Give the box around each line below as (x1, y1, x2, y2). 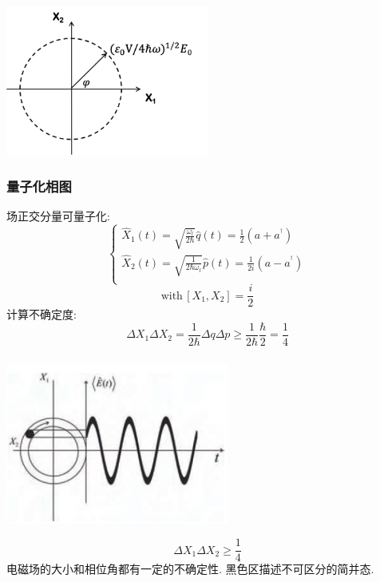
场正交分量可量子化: (6, 208, 110, 224)
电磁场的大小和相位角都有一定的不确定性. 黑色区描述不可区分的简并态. (6, 560, 374, 577)
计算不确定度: (6, 306, 77, 323)
